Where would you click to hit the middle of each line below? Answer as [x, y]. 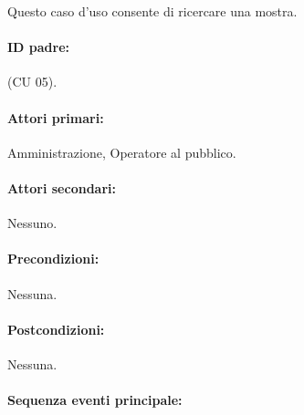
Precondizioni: [53, 259]
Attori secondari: [62, 187]
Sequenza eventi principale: [95, 400]
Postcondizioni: [56, 329]
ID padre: [39, 47]
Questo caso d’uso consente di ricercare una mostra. [152, 11]
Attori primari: [56, 117]
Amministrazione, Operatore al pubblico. [122, 152]
